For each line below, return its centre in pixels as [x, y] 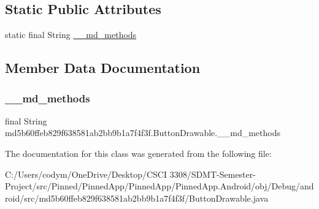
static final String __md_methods [71, 35]
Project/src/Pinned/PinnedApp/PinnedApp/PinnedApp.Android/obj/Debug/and [159, 186]
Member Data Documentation [103, 68]
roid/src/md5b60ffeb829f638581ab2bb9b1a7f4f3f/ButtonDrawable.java [137, 198]
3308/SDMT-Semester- [213, 174]
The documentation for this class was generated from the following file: [138, 153]
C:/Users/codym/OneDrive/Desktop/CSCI [86, 174]
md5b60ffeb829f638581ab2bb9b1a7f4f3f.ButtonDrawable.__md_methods [143, 133]
